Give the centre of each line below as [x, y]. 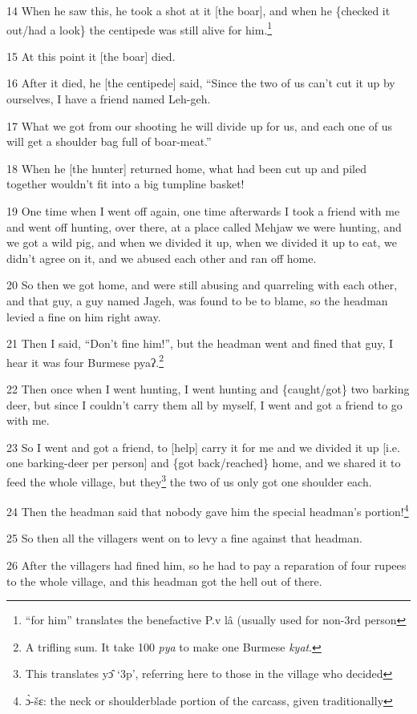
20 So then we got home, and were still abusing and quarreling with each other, [202, 285]
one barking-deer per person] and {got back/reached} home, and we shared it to [204, 463]
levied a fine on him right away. [84, 316]
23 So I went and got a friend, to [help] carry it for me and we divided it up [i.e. [203, 447]
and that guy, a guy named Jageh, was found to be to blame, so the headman [197, 300]
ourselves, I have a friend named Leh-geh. [109, 99]
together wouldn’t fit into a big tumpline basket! [126, 184]
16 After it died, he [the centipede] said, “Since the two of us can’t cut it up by [201, 83]
